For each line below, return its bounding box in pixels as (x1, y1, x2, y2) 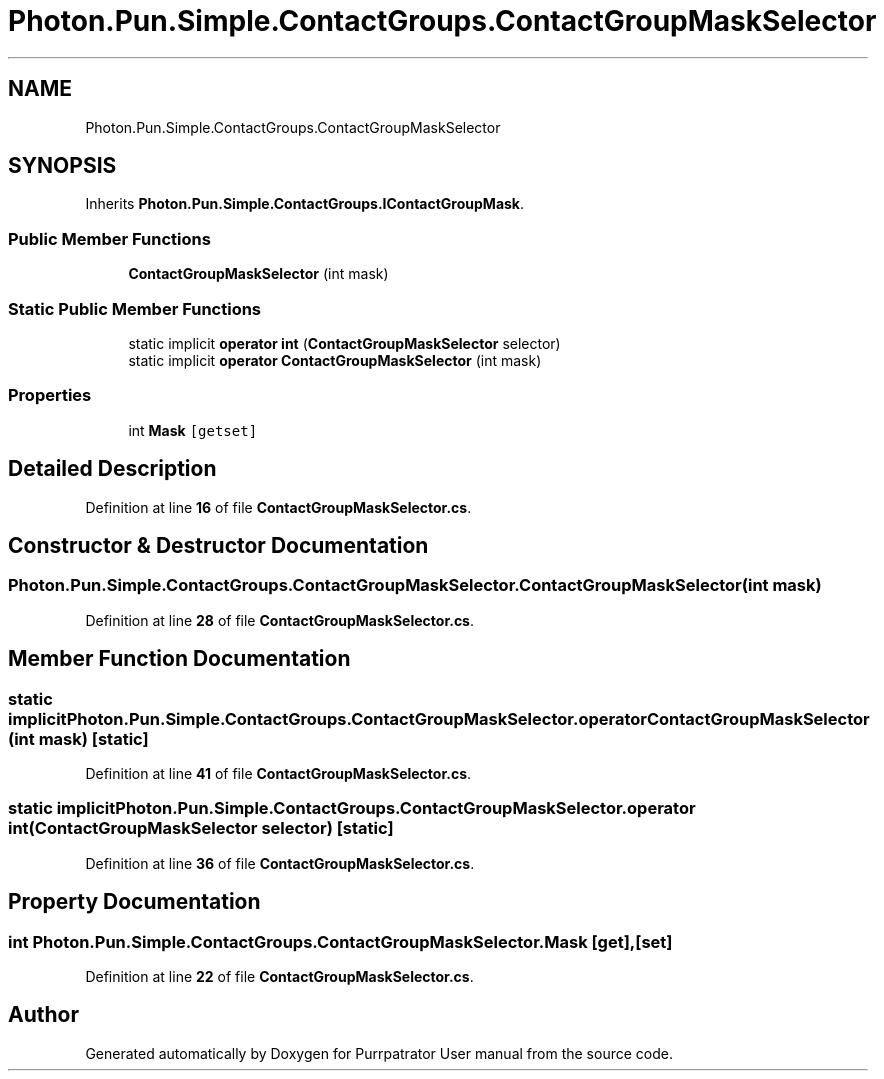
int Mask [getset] (128, 421, 258, 439)
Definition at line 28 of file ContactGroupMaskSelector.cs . (85, 611, 475, 629)
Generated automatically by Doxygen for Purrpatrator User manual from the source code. (85, 1044, 673, 1062)
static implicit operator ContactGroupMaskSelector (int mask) (128, 351, 542, 369)
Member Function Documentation (8, 646, 351, 672)
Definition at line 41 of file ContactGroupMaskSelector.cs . (85, 764, 472, 782)
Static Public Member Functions (8, 298, 262, 319)
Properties (8, 385, 92, 406)
